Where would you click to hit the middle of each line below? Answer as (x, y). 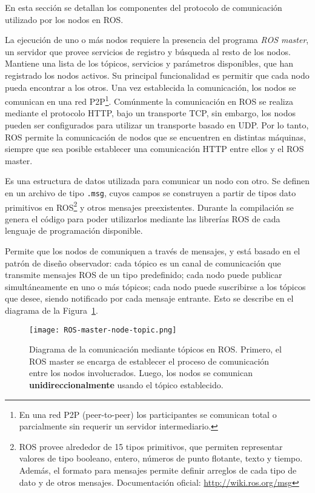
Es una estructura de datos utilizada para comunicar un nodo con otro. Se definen (157, 181)
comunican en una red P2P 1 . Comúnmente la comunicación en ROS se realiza (149, 100)
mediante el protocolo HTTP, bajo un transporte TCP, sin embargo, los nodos (150, 113)
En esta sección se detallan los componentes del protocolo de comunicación (144, 7)
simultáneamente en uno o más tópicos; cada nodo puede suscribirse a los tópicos (155, 286)
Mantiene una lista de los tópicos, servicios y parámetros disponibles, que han (149, 63)
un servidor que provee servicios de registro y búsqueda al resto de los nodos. (148, 51)
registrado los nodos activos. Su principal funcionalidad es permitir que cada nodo (157, 75)
